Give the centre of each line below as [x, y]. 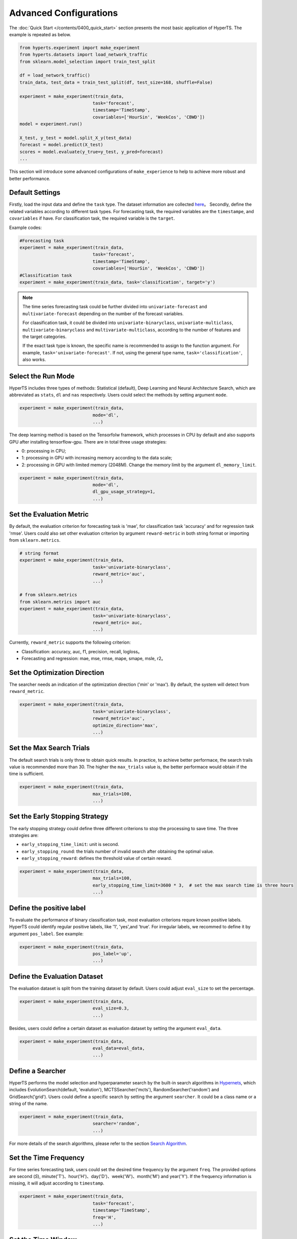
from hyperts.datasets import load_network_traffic [84, 55]
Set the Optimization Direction [57, 672]
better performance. [30, 178]
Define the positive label [48, 908]
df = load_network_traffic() [55, 75]
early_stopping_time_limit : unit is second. [70, 845]
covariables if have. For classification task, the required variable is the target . [92, 219]
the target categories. [45, 337]
